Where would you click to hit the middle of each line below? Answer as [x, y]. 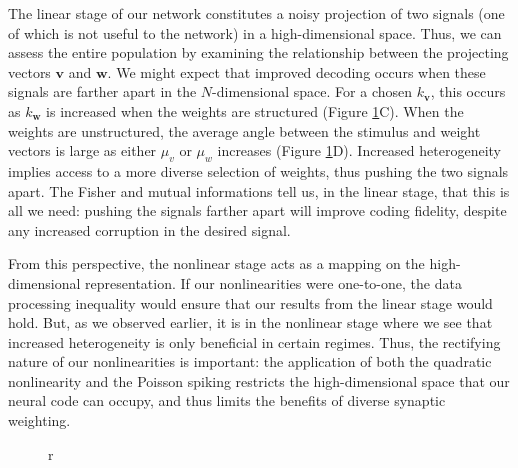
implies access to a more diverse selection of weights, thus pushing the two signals [258, 170]
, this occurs [468, 91]
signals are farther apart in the [102, 91]
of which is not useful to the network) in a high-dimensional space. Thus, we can [255, 32]
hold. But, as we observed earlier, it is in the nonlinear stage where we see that [250, 322]
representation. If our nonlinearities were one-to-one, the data [273, 282]
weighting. [39, 420]
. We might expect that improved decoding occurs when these [296, 71]
